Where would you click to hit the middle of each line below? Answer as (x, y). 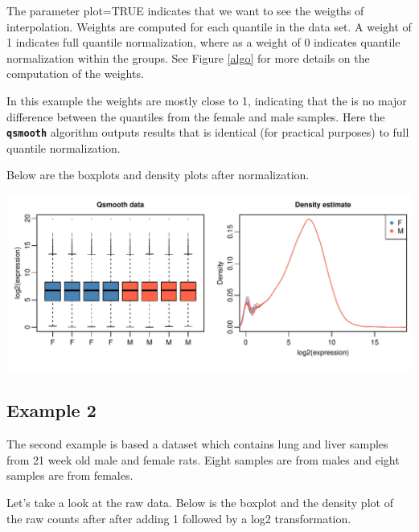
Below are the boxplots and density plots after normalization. (158, 175)
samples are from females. (70, 475)
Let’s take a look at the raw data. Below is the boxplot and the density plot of (200, 503)
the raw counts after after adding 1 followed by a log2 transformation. (179, 518)
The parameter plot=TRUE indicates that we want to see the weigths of (185, 10)
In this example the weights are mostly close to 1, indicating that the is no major (207, 100)
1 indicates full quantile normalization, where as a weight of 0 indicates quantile (203, 42)
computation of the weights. (75, 74)
